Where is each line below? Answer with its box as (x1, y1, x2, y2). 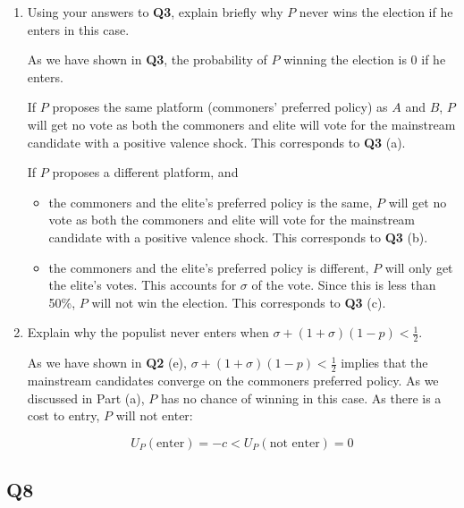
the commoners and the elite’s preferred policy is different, (48, 258, 369, 276)
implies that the (341, 353, 428, 372)
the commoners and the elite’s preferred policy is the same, (48, 192, 373, 211)
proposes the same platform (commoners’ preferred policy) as (52, 97, 388, 116)
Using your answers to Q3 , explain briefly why (27, 3, 283, 21)
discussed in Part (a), (27, 388, 145, 407)
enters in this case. (27, 20, 130, 38)
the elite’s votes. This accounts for (48, 275, 237, 294)
